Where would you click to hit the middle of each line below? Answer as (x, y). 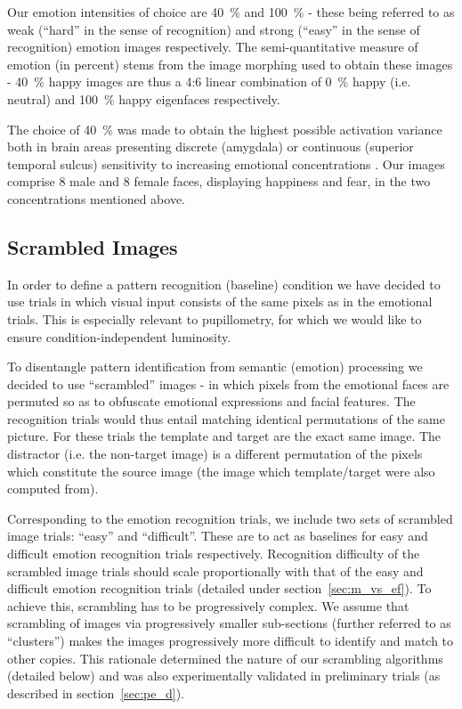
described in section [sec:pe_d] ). (96, 693)
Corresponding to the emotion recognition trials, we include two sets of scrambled (230, 518)
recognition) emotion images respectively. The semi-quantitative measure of (213, 47)
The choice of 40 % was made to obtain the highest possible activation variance (225, 129)
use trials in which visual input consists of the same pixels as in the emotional (220, 302)
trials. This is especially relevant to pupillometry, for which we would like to (215, 318)
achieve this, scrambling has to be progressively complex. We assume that (208, 605)
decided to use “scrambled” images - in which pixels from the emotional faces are (228, 383)
